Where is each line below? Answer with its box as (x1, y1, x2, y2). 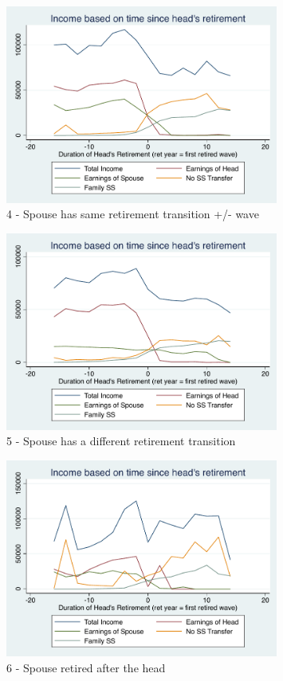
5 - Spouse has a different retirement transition (6, 432, 236, 449)
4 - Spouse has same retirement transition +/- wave (6, 205, 259, 222)
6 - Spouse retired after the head (6, 659, 166, 675)
